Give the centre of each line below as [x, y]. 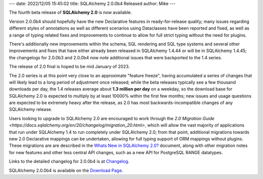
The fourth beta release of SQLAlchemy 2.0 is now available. [70, 13]
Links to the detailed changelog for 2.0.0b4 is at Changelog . [69, 161]
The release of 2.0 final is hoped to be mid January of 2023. [69, 67]
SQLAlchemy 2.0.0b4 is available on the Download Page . [66, 170]
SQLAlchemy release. [31, 109]
